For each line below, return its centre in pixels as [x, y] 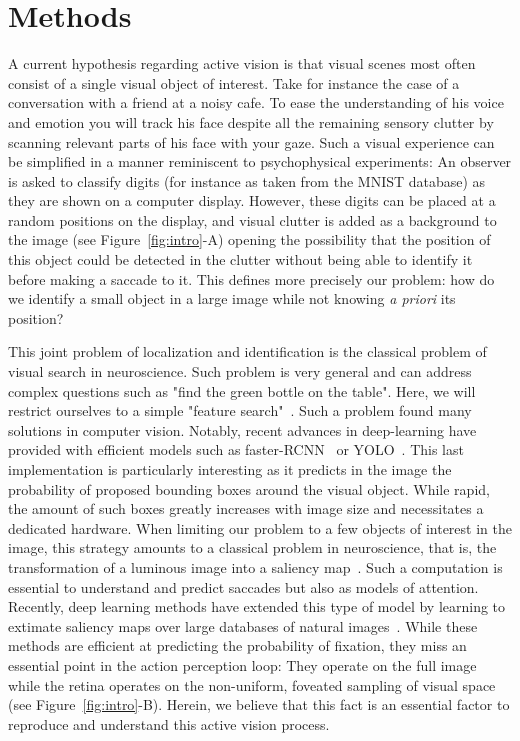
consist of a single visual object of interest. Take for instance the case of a [234, 82]
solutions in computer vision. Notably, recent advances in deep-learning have [242, 429]
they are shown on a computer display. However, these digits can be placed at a [252, 200]
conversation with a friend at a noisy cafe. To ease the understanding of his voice [256, 102]
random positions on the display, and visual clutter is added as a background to [252, 219]
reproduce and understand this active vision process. [169, 723]
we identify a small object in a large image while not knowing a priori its [232, 298]
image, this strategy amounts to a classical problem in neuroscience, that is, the [252, 547]
